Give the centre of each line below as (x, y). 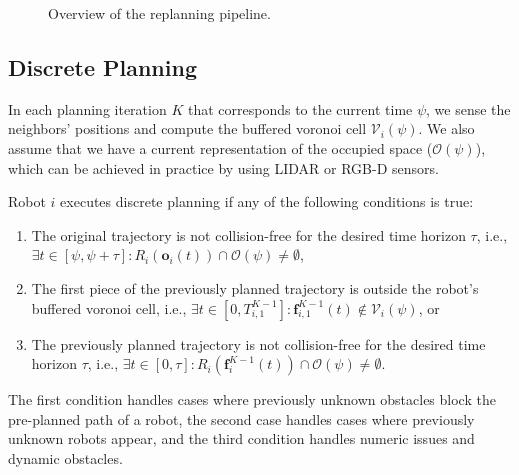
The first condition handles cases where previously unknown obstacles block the (252, 399)
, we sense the (468, 108)
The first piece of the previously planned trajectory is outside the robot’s (255, 287)
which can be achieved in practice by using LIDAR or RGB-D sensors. (223, 167)
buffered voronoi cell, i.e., (109, 307)
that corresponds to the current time (300, 108)
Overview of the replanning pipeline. (159, 13)
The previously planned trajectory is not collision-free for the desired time (258, 343)
